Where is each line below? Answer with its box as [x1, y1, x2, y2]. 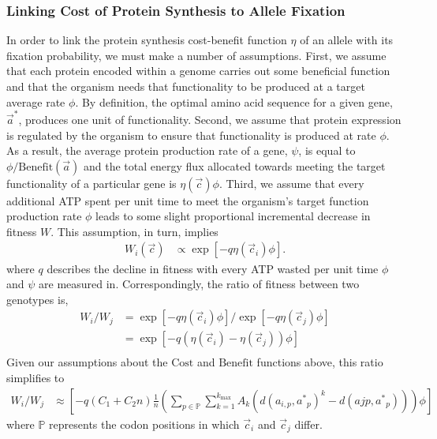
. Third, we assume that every [218, 174, 364, 191]
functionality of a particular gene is [6, 174, 177, 191]
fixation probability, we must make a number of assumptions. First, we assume [6, 47, 387, 63]
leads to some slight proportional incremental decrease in [95, 208, 371, 224]
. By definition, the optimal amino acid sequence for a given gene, [75, 93, 393, 110]
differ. [294, 415, 323, 432]
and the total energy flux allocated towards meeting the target [84, 157, 386, 174]
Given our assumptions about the [6, 354, 168, 370]
